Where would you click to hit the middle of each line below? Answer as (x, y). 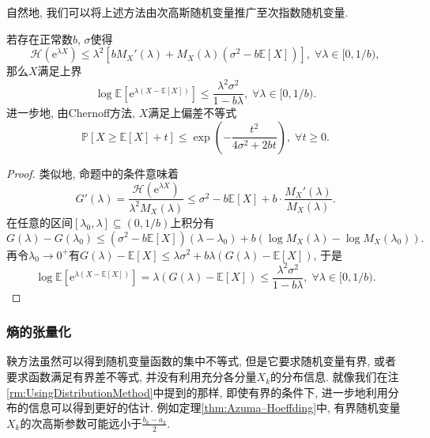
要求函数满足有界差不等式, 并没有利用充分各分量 (132, 377)
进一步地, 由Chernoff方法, (71, 113)
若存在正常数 (40, 38)
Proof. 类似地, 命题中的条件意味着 (93, 173)
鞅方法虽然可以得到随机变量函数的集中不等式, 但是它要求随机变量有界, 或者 (202, 361)
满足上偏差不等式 (192, 113)
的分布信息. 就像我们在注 (335, 377)
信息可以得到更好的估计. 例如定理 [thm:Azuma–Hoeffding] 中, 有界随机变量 (214, 408)
